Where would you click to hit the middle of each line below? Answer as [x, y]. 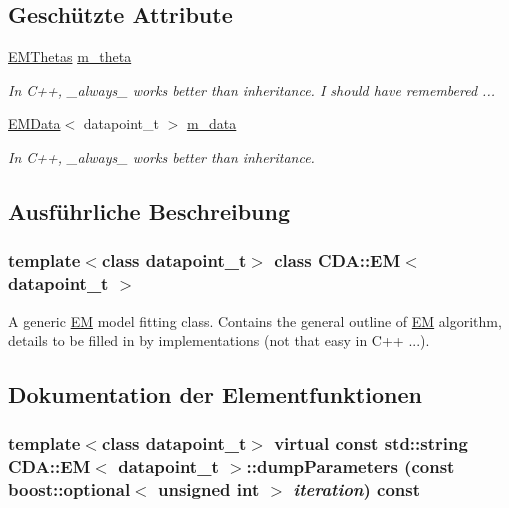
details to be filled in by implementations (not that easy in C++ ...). [219, 340]
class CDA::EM [337, 260]
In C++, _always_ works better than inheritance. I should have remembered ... [251, 89]
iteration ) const [357, 489]
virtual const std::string [371, 443]
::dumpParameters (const [350, 466]
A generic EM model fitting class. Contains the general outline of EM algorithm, [255, 320]
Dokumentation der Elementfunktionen [215, 394]
